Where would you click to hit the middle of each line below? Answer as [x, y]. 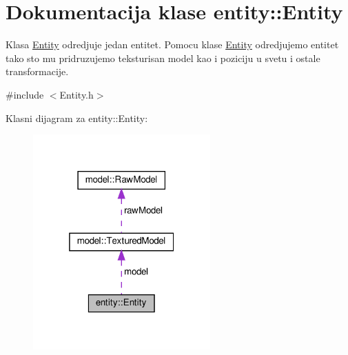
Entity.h [76, 94]
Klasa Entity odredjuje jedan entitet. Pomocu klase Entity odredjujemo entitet [172, 44]
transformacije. [37, 71]
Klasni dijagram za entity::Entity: [77, 118]
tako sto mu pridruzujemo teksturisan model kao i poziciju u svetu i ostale [163, 58]
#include [25, 94]
